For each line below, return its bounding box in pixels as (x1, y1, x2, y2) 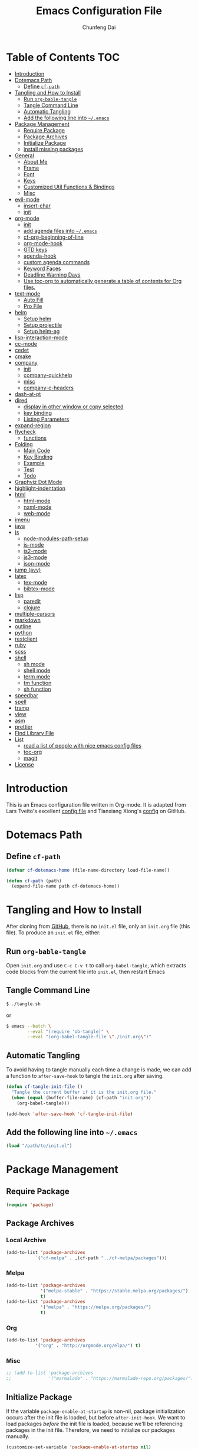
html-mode (23, 497, 51, 504)
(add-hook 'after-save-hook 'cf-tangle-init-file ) (6, 1111, 133, 1117)
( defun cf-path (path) (6, 878, 62, 884)
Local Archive (6, 1236, 47, 1245)
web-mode (23, 509, 51, 516)
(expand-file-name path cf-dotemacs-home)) (11, 883, 120, 889)
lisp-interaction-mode (14, 334, 68, 341)
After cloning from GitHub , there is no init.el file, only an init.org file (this (6, 923, 190, 930)
